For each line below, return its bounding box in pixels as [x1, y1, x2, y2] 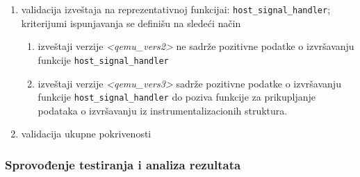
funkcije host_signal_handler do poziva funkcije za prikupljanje [38, 90, 316, 104]
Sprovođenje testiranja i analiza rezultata [5, 155, 241, 173]
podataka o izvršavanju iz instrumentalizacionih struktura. [38, 103, 288, 117]
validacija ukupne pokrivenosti [21, 126, 152, 141]
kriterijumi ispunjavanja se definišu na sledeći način [21, 15, 241, 30]
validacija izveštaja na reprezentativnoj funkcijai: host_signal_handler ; [21, 2, 331, 16]
